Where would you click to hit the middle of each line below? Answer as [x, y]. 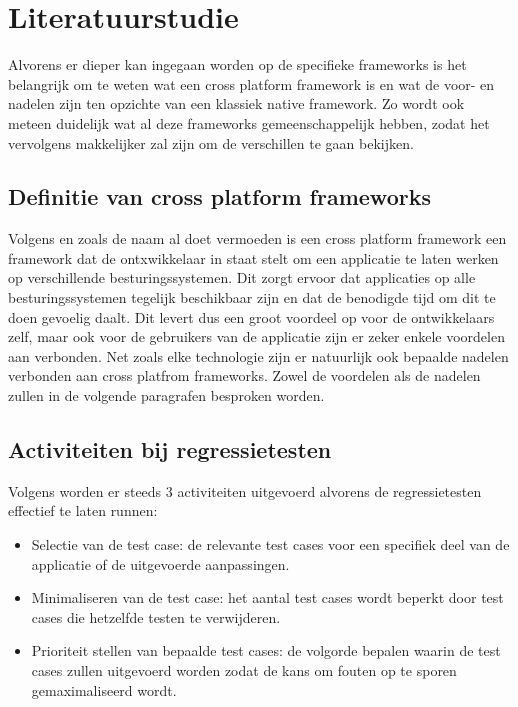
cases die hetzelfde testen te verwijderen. [156, 616]
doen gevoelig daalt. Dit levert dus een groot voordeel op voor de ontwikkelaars [251, 316]
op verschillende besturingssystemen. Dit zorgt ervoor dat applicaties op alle [242, 277]
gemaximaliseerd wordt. [104, 689]
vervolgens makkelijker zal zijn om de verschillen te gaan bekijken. [211, 142]
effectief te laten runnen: [83, 510]
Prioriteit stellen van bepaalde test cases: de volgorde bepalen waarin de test [266, 650]
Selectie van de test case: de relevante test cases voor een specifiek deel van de [270, 544]
